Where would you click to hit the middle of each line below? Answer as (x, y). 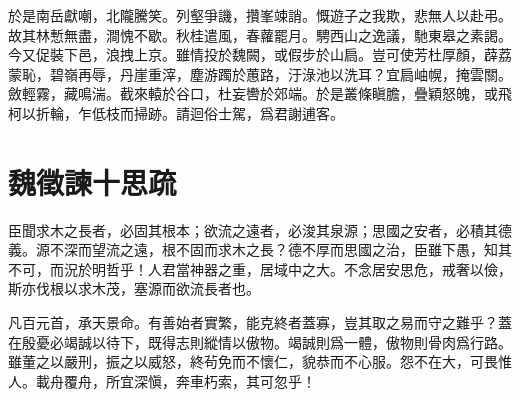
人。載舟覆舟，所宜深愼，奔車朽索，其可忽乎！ (162, 380)
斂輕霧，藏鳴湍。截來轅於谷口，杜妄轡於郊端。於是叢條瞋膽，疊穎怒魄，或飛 (260, 93)
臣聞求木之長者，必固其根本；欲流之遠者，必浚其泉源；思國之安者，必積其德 (260, 229)
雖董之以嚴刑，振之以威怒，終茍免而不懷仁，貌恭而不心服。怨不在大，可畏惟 (260, 361)
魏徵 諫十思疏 (92, 181)
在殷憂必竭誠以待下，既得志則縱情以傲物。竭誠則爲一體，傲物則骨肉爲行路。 (260, 341)
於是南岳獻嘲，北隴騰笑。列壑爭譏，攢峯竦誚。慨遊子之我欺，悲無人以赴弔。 (260, 15)
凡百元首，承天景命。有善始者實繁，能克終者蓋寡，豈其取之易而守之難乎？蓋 (260, 322)
